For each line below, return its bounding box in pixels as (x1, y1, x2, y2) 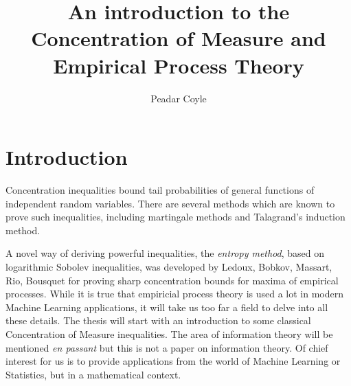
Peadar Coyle (150, 91, 207, 105)
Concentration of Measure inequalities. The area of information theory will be (5, 326, 333, 341)
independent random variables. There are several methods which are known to (5, 196, 335, 210)
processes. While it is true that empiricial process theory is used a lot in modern (5, 286, 343, 301)
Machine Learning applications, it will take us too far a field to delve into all (5, 299, 328, 314)
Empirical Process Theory (53, 51, 304, 79)
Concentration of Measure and (31, 24, 326, 52)
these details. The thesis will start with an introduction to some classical (5, 313, 311, 328)
